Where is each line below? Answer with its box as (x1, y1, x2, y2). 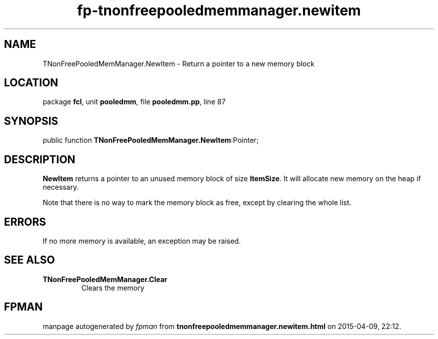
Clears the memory (81, 283, 144, 292)
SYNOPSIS (4, 114, 58, 127)
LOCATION (4, 76, 58, 89)
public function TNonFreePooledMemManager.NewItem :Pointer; (42, 136, 259, 145)
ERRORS (4, 215, 46, 228)
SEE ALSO (4, 254, 55, 267)
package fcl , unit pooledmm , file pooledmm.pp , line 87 (42, 97, 226, 106)
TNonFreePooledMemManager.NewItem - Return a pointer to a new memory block (42, 59, 314, 68)
